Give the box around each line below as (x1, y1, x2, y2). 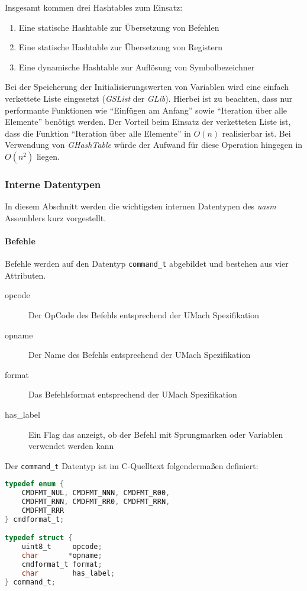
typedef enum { (5, 480, 64, 489)
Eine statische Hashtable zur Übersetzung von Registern (18, 41, 223, 53)
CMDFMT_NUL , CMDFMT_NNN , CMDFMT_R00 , (21, 489, 170, 498)
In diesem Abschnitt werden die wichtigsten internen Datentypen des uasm (5, 200, 276, 212)
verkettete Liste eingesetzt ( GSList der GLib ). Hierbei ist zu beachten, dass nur (5, 92, 293, 104)
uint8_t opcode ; (21, 542, 102, 551)
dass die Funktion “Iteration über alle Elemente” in (5, 127, 191, 139)
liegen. (36, 150, 60, 162)
